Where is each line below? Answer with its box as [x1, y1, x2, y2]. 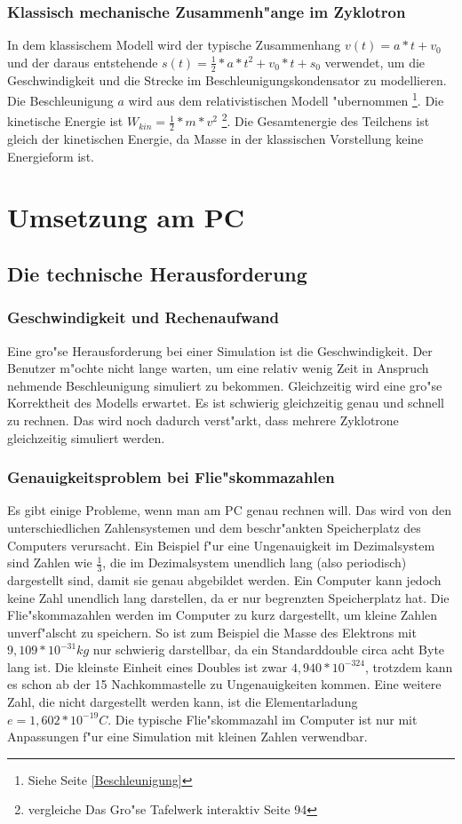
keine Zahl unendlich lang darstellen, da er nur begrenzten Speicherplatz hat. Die [7, 588, 450, 606]
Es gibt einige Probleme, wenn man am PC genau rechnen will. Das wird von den [7, 501, 451, 519]
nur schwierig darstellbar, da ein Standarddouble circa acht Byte [92, 640, 445, 659]
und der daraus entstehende [7, 52, 158, 71]
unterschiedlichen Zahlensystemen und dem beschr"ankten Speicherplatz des [7, 518, 421, 536]
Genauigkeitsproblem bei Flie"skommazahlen [7, 466, 335, 488]
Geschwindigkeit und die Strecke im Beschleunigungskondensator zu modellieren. [7, 70, 447, 89]
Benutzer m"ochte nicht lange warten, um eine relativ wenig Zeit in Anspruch [7, 359, 429, 377]
